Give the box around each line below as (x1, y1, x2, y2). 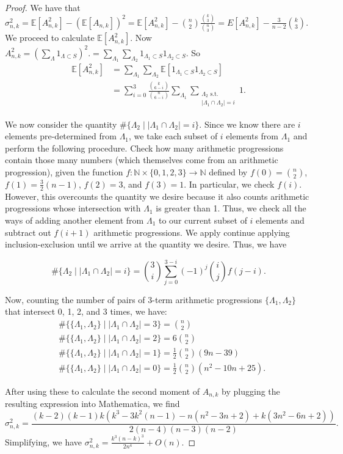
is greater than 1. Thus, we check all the (156, 202, 306, 214)
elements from (226, 130, 279, 142)
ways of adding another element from (5, 213, 144, 226)
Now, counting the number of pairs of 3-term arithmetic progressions (5, 293, 262, 306)
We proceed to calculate (5, 31, 95, 44)
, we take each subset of (129, 130, 218, 142)
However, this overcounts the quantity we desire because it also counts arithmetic (5, 189, 309, 202)
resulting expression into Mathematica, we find (5, 397, 180, 410)
